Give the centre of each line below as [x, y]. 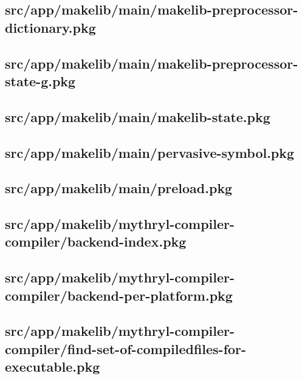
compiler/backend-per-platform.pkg [119, 295]
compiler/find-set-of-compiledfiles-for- [126, 348]
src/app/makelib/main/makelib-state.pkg [138, 116]
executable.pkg [53, 367]
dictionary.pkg [50, 27]
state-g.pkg [40, 80]
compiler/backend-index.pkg [96, 241]
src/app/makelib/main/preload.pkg [119, 188]
